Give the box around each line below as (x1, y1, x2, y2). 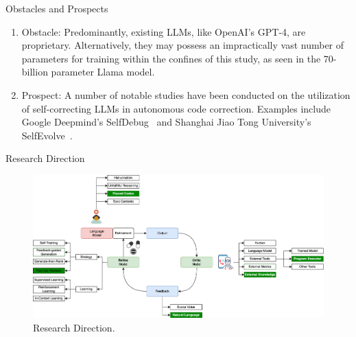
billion (21, 65, 48, 79)
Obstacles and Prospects (5, 1, 108, 15)
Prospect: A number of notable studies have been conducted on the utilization (21, 87, 351, 102)
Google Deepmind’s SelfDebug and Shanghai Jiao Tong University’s (21, 115, 311, 129)
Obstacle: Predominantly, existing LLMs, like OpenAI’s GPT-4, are (21, 24, 306, 38)
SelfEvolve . (21, 128, 73, 142)
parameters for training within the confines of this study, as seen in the (21, 51, 321, 65)
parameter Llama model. (51, 65, 155, 79)
